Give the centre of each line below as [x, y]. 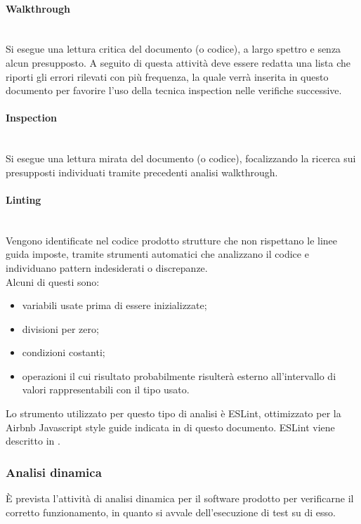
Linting [24, 199]
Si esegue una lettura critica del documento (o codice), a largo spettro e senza [173, 49]
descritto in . [33, 441]
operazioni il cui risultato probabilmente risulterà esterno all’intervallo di [179, 375]
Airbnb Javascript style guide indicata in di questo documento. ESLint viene [170, 427]
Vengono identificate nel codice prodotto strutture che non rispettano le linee [172, 240]
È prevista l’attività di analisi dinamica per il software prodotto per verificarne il [180, 498]
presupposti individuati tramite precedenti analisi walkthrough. [142, 172]
